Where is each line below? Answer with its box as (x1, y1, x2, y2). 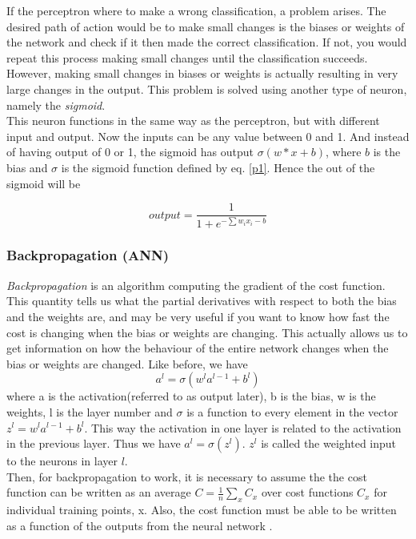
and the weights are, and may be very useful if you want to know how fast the (6, 308, 390, 324)
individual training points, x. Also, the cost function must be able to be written (6, 501, 397, 518)
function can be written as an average (6, 484, 191, 501)
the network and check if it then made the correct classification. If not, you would (6, 34, 407, 50)
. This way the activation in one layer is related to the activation (84, 419, 402, 436)
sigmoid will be (6, 175, 81, 191)
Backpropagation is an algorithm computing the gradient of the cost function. (6, 276, 386, 293)
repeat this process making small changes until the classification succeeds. (6, 49, 368, 66)
